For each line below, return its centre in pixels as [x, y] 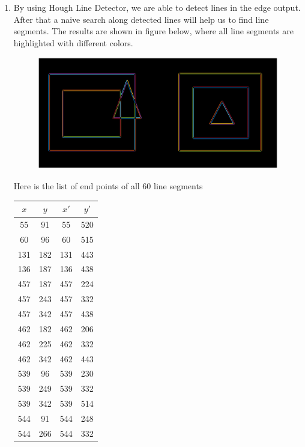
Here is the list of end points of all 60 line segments [108, 186]
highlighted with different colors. [73, 42]
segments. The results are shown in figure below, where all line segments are [153, 31]
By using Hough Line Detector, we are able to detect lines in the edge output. [157, 7]
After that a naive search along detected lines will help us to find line [141, 19]
